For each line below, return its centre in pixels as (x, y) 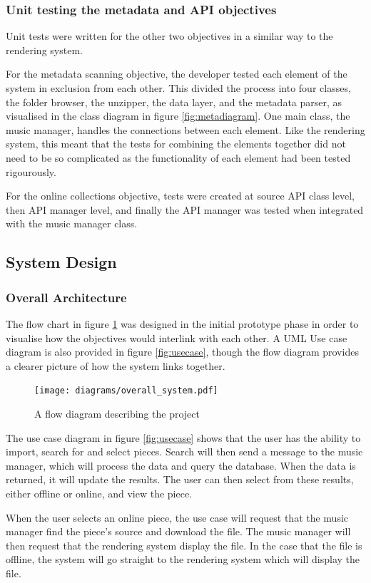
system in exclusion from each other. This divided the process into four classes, (178, 88)
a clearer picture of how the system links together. (116, 365)
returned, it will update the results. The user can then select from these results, (180, 479)
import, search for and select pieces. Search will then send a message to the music (184, 452)
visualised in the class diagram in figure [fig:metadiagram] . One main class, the (178, 116)
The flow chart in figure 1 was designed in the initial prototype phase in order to (182, 323)
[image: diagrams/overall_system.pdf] (126, 391)
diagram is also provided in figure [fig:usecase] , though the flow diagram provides (182, 352)
